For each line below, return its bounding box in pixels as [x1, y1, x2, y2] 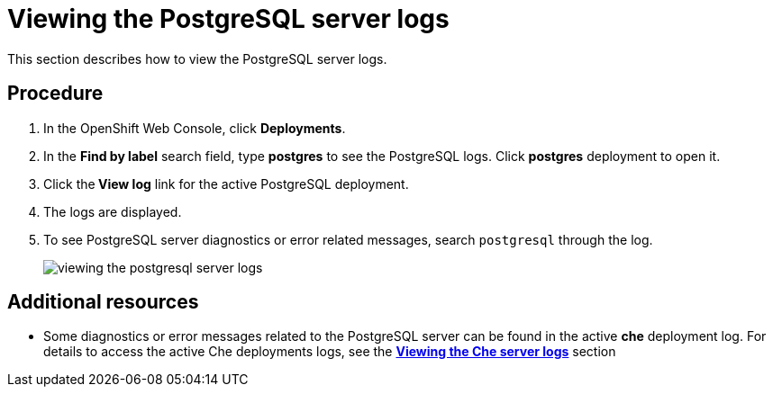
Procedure [7, 82, 104, 105]
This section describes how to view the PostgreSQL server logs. [7, 50, 387, 67]
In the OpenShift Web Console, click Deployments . [43, 120, 346, 136]
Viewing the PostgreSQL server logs [7, 4, 450, 34]
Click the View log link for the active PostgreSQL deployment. [43, 175, 409, 192]
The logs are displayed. [43, 203, 182, 219]
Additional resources [7, 291, 199, 314]
